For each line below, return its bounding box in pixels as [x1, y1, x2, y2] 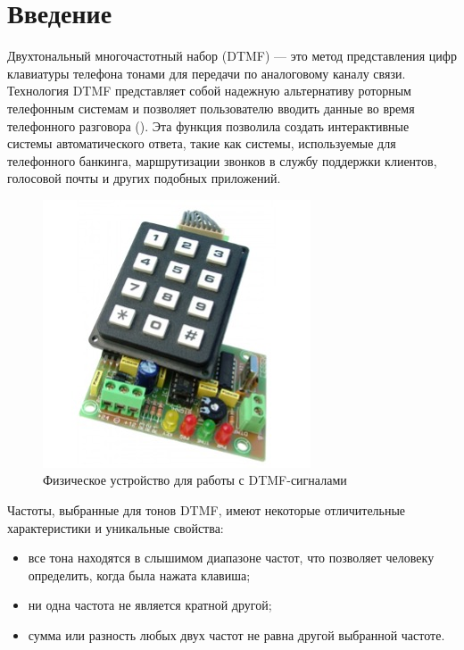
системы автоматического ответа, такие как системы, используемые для [7, 134, 396, 153]
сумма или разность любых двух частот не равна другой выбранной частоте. [28, 626, 445, 645]
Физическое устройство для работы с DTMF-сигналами [43, 471, 347, 489]
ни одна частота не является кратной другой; [28, 596, 272, 614]
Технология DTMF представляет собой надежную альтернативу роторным [7, 81, 411, 100]
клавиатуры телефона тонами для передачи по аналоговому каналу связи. [7, 63, 406, 82]
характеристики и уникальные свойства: [7, 518, 224, 537]
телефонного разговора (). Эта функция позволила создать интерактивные [7, 116, 410, 135]
